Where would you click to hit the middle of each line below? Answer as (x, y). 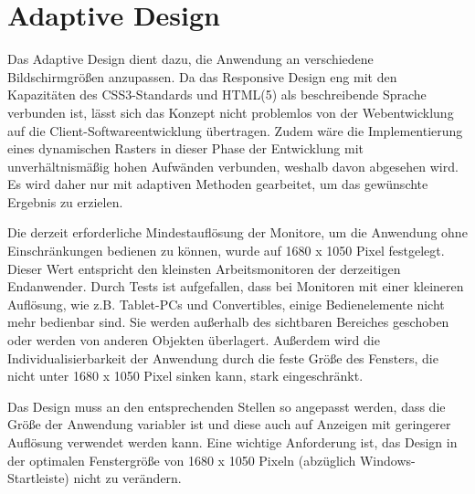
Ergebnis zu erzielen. (65, 201)
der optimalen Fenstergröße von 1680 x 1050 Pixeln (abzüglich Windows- (211, 460)
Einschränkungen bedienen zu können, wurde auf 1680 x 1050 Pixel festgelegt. (226, 251)
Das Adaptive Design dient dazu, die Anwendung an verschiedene (190, 59)
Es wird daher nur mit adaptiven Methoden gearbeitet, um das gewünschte (218, 184)
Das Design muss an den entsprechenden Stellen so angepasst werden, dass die (227, 406)
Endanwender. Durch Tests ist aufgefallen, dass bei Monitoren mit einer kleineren (236, 286)
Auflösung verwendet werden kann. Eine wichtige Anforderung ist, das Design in (232, 442)
